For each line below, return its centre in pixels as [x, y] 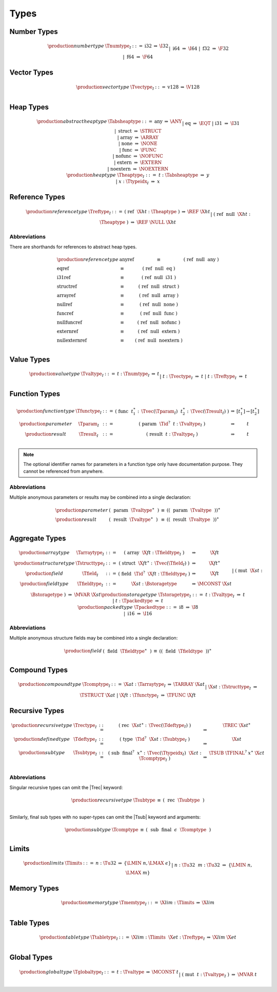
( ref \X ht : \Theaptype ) [152, 211]
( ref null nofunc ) [159, 323]
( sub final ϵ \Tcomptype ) [179, 830]
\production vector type [103, 87]
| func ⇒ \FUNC [138, 150]
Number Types [34, 32]
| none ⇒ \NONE [138, 144]
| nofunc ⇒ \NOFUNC [138, 156]
